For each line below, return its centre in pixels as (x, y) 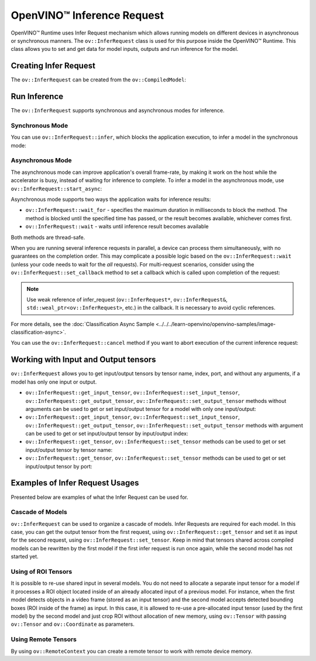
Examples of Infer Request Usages (75, 483)
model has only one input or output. (54, 382)
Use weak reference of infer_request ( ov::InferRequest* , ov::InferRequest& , (127, 299)
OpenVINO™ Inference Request (87, 15)
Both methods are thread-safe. (48, 237)
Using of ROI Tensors (42, 572)
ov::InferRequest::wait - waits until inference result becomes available (117, 227)
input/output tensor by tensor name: (69, 450)
